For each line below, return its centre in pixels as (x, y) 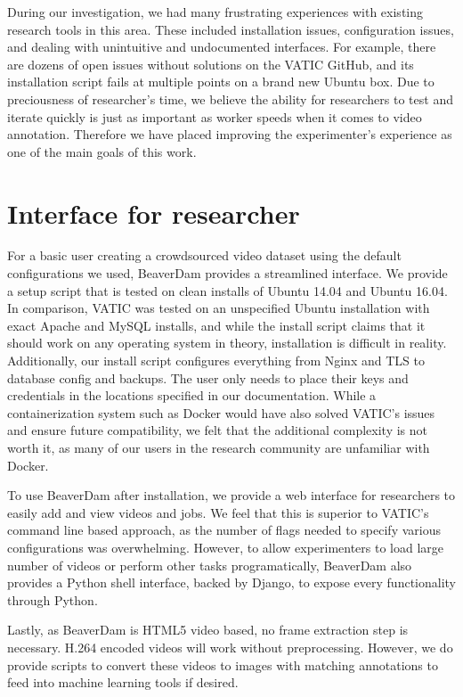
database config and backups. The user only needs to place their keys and (208, 377)
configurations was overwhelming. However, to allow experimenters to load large (226, 547)
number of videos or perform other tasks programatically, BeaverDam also (210, 565)
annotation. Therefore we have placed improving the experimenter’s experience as (230, 134)
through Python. (53, 599)
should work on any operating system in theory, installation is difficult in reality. (227, 343)
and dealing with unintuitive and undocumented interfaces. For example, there (222, 47)
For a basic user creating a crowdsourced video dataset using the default (204, 255)
